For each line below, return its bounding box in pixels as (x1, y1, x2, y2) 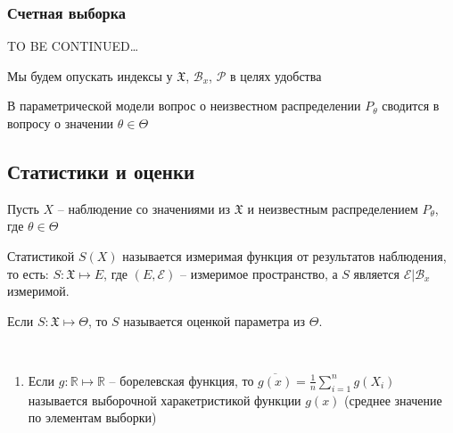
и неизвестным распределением (247, 199, 418, 217)
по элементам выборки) (28, 408, 157, 427)
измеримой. (7, 282, 70, 300)
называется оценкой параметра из (123, 311, 306, 330)
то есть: (7, 264, 49, 282)
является (353, 264, 400, 282)
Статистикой (7, 246, 75, 265)
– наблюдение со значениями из (57, 199, 231, 217)
